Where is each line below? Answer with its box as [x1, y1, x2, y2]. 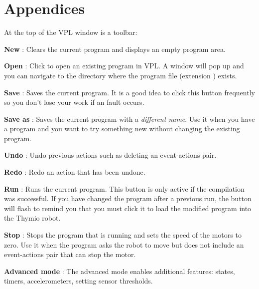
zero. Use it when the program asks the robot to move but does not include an [4, 239, 244, 250]
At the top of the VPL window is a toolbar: [4, 27, 137, 37]
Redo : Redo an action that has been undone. [4, 167, 145, 177]
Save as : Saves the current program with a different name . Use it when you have [4, 113, 255, 124]
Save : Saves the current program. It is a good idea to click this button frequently [4, 87, 255, 97]
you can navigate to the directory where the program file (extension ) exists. [4, 70, 237, 80]
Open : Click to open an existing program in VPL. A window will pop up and [4, 60, 244, 71]
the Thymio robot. [4, 213, 61, 223]
